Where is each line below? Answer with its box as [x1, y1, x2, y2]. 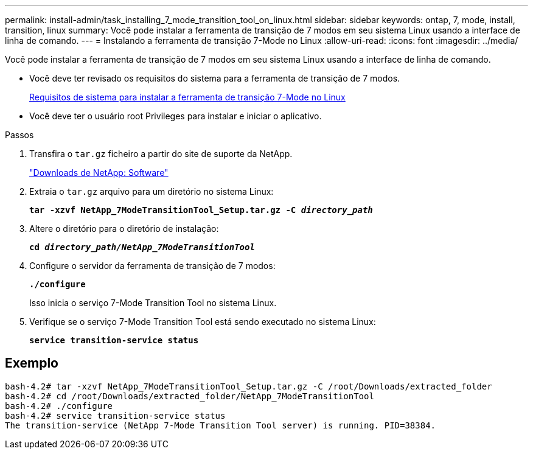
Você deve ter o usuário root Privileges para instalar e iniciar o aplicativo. [29, 111, 322, 121]
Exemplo [5, 355, 58, 371]
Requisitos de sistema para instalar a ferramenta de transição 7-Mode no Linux [29, 92, 346, 102]
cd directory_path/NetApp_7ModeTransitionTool [29, 242, 255, 252]
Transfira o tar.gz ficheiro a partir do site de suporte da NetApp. [29, 148, 293, 159]
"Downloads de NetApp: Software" [29, 167, 169, 178]
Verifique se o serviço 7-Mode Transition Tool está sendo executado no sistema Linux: [29, 316, 376, 327]
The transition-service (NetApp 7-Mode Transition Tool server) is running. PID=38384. [5, 420, 436, 430]
